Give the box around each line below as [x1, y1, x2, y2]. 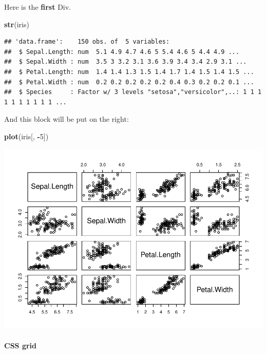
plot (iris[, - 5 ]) [4, 131, 49, 141]
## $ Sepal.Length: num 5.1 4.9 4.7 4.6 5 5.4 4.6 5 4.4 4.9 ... [4, 48, 240, 55]
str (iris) [4, 18, 29, 29]
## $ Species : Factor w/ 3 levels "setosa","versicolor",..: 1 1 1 [4, 88, 262, 96]
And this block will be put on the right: [4, 114, 129, 124]
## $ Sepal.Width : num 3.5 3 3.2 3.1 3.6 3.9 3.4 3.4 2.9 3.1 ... [4, 58, 247, 66]
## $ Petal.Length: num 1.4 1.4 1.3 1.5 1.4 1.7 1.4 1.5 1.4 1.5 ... [4, 68, 254, 76]
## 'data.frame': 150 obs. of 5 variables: [4, 38, 170, 46]
